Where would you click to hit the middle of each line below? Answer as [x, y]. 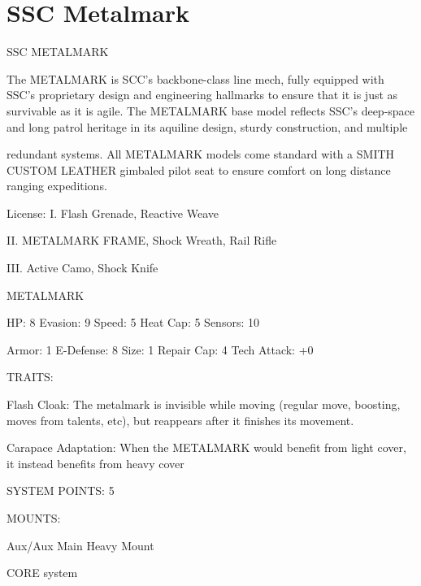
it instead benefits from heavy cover [95, 463]
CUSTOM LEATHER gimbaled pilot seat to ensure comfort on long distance [199, 169]
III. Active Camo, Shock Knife [82, 268]
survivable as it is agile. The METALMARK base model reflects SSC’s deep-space [211, 110]
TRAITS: [30, 377]
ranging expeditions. [57, 186]
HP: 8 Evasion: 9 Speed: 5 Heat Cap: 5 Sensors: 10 [133, 322]
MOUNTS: [34, 518]
